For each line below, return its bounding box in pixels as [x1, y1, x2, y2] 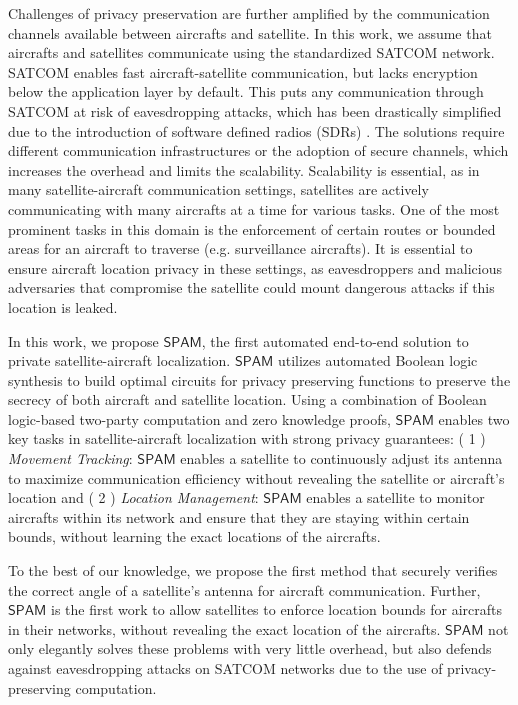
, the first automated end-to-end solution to [201, 330, 469, 351]
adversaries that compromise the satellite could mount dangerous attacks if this [8, 277, 495, 298]
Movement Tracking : [8, 448, 133, 469]
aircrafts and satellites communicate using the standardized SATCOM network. [8, 42, 495, 63]
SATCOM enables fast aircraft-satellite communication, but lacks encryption [8, 61, 478, 82]
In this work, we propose [8, 330, 159, 351]
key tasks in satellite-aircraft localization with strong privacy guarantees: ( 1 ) [8, 428, 486, 449]
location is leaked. [8, 296, 118, 317]
